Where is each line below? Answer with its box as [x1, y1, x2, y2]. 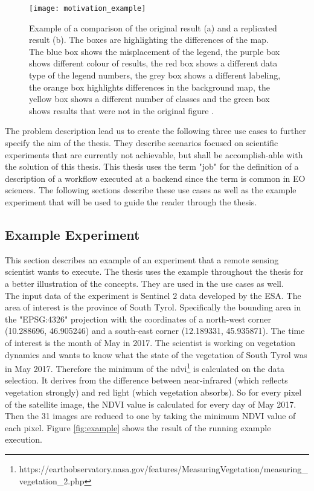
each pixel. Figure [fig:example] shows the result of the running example [5, 421, 271, 434]
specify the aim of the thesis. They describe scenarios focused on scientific [5, 136, 278, 149]
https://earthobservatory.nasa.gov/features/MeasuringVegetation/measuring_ [19, 462, 308, 475]
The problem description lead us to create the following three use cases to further [5, 124, 306, 137]
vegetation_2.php [19, 474, 85, 487]
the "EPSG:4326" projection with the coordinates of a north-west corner [5, 312, 272, 325]
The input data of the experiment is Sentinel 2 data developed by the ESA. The [5, 289, 301, 301]
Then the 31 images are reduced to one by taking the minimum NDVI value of [5, 409, 296, 422]
